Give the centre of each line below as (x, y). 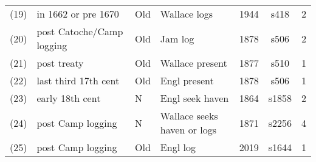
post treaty (60, 63)
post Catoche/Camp (80, 31)
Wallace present (194, 63)
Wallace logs (187, 14)
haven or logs (188, 130)
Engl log (178, 147)
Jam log (177, 38)
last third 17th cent (78, 80)
